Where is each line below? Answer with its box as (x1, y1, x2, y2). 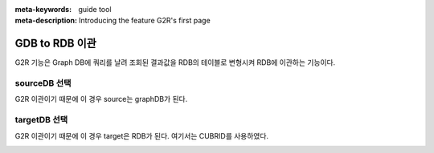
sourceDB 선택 (14, 78, 72, 89)
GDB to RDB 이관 (14, 37, 96, 50)
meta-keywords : (14, 5, 72, 14)
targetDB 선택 (14, 115, 68, 126)
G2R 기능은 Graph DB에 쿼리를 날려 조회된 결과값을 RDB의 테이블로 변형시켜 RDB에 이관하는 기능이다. (14, 58, 336, 67)
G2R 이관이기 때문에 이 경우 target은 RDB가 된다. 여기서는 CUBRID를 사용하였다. (14, 131, 269, 140)
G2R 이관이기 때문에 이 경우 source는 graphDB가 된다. (14, 95, 188, 104)
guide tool (78, 5, 112, 14)
